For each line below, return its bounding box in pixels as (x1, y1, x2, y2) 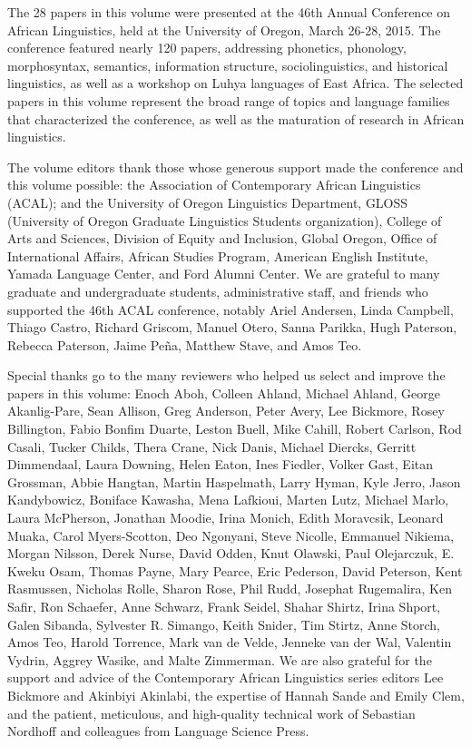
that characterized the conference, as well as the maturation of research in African (7, 109, 465, 128)
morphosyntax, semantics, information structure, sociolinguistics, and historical (7, 55, 448, 74)
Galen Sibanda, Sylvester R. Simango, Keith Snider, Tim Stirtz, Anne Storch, (7, 614, 440, 633)
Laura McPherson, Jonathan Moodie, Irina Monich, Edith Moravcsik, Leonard (7, 508, 444, 527)
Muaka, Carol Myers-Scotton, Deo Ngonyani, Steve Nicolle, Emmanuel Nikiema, (7, 525, 455, 545)
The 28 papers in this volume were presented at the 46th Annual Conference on (7, 3, 451, 21)
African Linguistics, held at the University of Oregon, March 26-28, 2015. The (7, 20, 441, 39)
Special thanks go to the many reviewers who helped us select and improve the (7, 366, 446, 385)
